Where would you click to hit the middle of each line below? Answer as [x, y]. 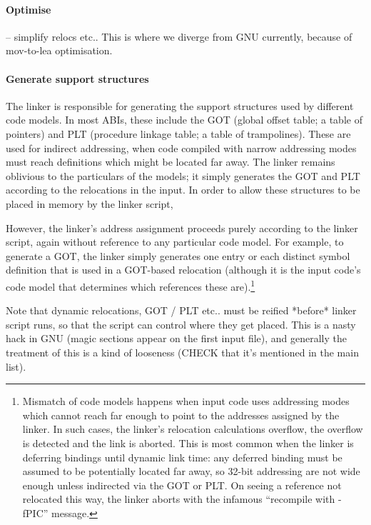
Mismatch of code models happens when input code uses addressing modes [186, 401]
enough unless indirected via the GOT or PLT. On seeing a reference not [182, 485]
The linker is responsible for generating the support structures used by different [180, 105]
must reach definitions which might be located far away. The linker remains [171, 162]
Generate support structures [77, 78]
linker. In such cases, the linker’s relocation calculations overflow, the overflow [193, 429]
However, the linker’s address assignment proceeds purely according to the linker [182, 227]
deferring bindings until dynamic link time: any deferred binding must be [182, 457]
